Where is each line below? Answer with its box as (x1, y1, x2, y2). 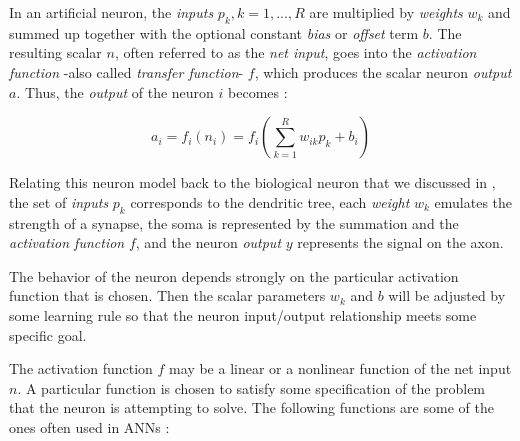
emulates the (434, 191, 513, 212)
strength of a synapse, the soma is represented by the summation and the (9, 212, 459, 233)
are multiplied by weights (309, 2, 463, 22)
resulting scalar (9, 42, 102, 63)
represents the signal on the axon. (297, 232, 504, 253)
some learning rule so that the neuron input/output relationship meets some (9, 304, 477, 325)
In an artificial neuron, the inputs (9, 2, 214, 22)
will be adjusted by (388, 285, 506, 306)
